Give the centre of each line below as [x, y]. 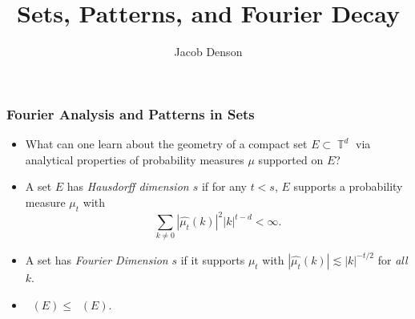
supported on [291, 159]
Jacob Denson [208, 52]
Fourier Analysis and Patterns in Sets [131, 113]
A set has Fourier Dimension [97, 259]
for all [393, 259]
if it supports [213, 259]
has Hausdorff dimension [128, 186]
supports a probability [348, 186]
